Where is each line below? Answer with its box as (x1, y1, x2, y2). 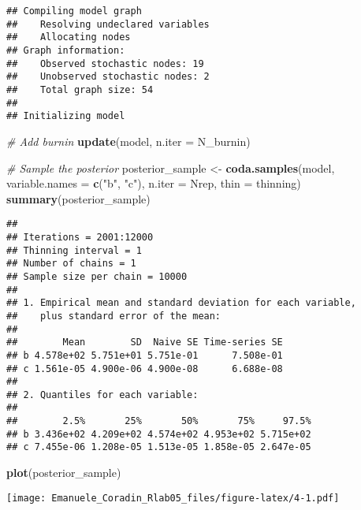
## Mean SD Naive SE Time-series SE (6, 337, 283, 348)
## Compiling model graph (6, 6, 142, 17)
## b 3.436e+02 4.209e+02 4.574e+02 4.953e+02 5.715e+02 (6, 428, 311, 440)
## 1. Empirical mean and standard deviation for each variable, (6, 297, 356, 309)
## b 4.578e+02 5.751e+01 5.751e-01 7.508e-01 (6, 349, 283, 361)
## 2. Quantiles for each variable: (6, 389, 199, 400)
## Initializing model (6, 110, 125, 122)
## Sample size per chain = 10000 (6, 270, 188, 282)
